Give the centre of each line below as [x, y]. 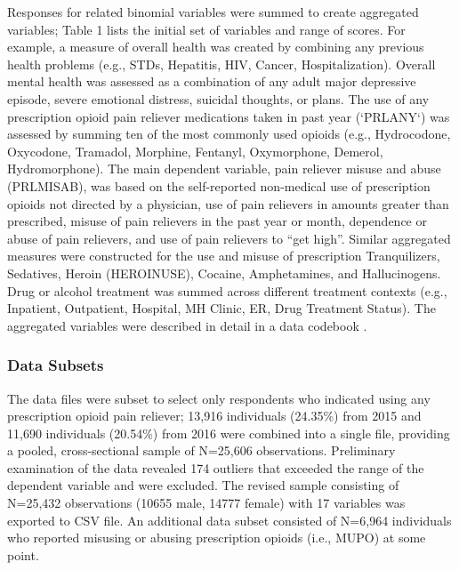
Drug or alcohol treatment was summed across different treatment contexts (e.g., [227, 290]
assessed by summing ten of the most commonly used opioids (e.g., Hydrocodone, [229, 134]
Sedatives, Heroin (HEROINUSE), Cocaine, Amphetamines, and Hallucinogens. [224, 273]
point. [23, 554]
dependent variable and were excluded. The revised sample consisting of [203, 485]
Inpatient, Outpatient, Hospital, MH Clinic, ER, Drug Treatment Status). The [221, 308]
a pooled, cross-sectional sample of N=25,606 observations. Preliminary [201, 450]
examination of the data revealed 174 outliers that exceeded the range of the [216, 467]
